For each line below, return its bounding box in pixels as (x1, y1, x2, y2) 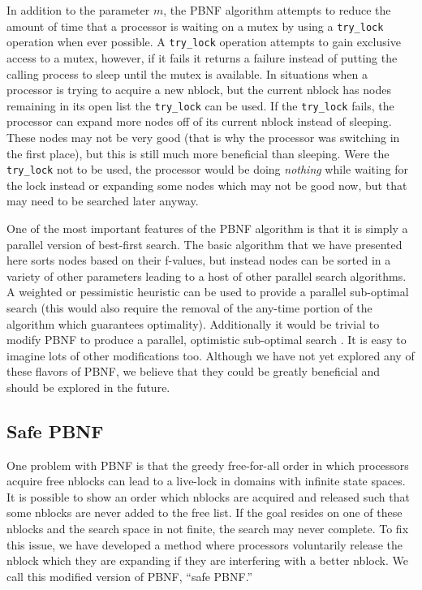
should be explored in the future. (6, 378, 170, 395)
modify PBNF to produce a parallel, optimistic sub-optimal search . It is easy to (6, 331, 407, 348)
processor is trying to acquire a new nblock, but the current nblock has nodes (6, 81, 391, 98)
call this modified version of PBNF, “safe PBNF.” (6, 567, 253, 584)
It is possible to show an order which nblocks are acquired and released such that (6, 488, 410, 505)
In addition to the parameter (6, 2, 150, 18)
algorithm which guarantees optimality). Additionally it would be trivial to (6, 315, 380, 332)
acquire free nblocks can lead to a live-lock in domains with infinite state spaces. (6, 472, 406, 489)
